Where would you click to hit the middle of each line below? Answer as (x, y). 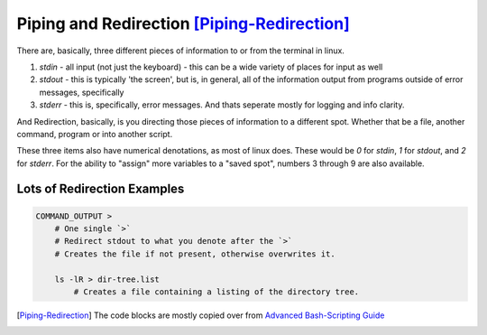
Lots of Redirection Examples (101, 189)
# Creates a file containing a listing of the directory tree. (216, 292)
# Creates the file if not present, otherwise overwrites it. (195, 254)
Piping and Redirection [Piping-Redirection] (184, 23)
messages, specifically (82, 92)
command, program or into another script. (95, 134)
